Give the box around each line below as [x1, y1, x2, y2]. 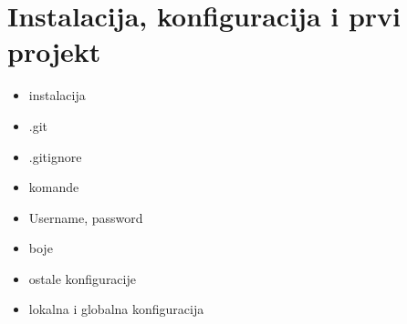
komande [28, 177, 79, 197]
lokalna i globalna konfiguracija [28, 299, 204, 319]
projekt [7, 33, 101, 70]
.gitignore [28, 147, 82, 166]
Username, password [28, 208, 143, 227]
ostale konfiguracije [28, 268, 136, 288]
